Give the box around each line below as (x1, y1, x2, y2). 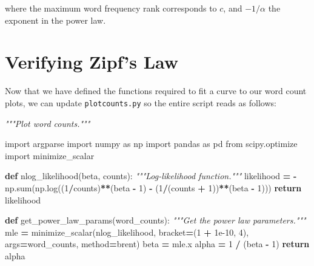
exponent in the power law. (5, 13, 106, 26)
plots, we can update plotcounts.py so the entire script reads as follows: (5, 96, 276, 109)
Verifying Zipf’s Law (5, 49, 179, 74)
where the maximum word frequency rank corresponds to (5, 2, 217, 14)
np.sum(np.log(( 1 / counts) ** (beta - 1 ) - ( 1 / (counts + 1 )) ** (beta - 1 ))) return (5, 181, 302, 194)
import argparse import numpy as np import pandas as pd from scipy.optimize (5, 137, 298, 150)
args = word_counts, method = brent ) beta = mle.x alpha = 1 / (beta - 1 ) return (5, 237, 310, 250)
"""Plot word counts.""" (5, 117, 90, 129)
